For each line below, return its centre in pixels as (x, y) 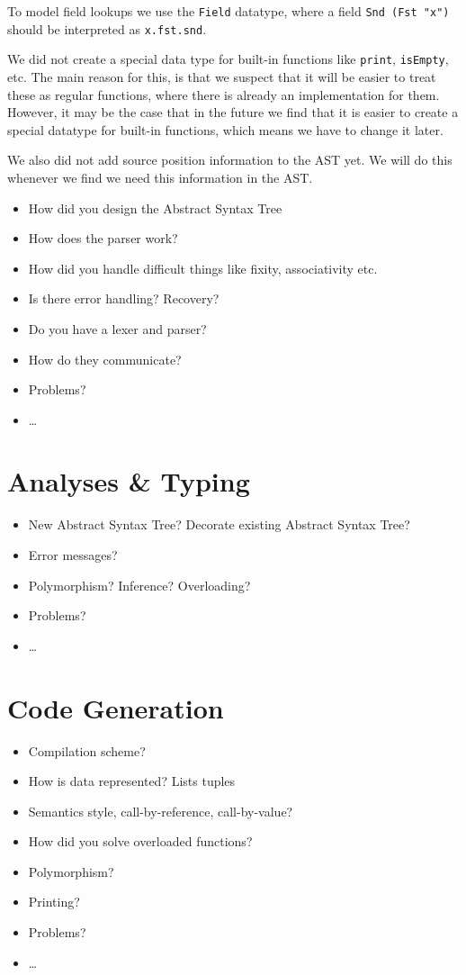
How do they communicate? (105, 359)
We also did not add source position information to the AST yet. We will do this (230, 160)
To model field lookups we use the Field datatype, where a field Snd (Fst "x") (229, 11)
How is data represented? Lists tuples (132, 781)
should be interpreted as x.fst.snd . (107, 28)
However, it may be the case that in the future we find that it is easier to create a (233, 112)
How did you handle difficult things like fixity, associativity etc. (203, 268)
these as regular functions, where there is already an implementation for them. (224, 94)
